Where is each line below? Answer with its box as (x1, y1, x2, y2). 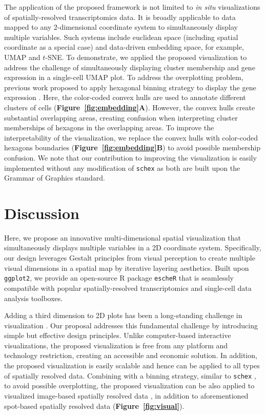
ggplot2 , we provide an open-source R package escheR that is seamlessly (4, 272, 234, 283)
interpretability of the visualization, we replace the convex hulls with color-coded (4, 132, 258, 143)
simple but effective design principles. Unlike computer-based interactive (4, 330, 231, 341)
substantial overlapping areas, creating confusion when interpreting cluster (4, 112, 238, 123)
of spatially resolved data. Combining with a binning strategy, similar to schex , (4, 370, 256, 381)
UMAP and (4, 51, 40, 62)
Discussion (4, 202, 79, 223)
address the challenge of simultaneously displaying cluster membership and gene (4, 62, 255, 72)
